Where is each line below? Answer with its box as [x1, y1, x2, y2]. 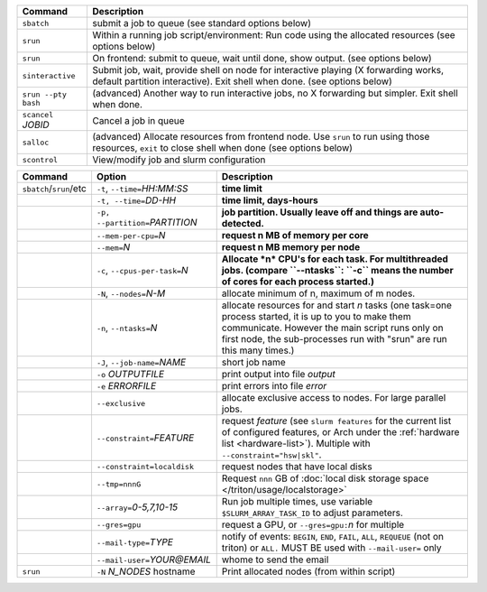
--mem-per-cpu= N [96, 229, 166, 241]
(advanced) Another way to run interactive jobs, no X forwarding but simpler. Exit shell [91, 87, 459, 99]
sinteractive [22, 70, 76, 80]
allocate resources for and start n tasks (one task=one [221, 299, 453, 311]
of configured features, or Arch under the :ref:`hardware [221, 426, 460, 438]
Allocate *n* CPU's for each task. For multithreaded [221, 253, 448, 265]
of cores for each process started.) [221, 275, 374, 288]
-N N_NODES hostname [96, 565, 196, 578]
